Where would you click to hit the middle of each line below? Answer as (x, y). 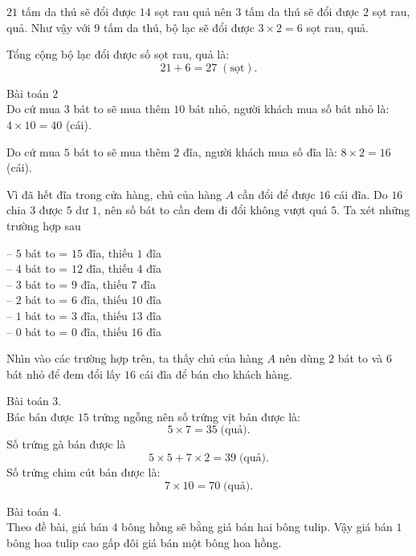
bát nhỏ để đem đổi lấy (64, 373)
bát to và (360, 358)
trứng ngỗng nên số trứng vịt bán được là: (196, 416)
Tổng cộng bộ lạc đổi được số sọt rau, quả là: (118, 54)
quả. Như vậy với (49, 27)
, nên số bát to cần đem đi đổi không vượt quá (212, 210)
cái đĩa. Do (361, 194)
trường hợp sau (44, 225)
